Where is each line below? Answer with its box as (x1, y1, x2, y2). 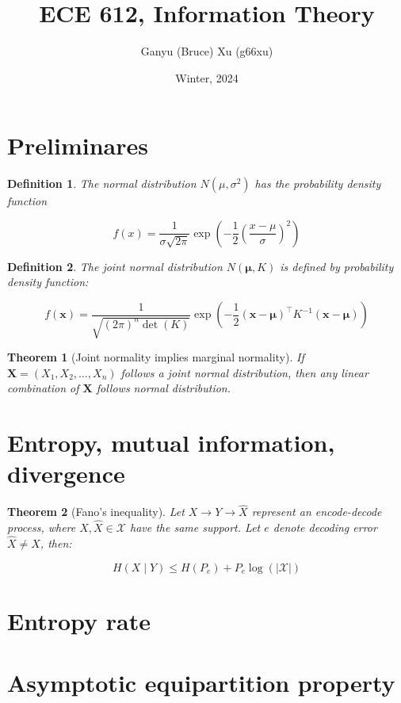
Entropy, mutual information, (7, 426, 335, 458)
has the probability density (254, 175, 381, 192)
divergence (7, 457, 125, 490)
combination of (7, 380, 79, 396)
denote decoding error (273, 519, 377, 536)
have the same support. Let (129, 519, 261, 536)
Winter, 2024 (175, 69, 239, 86)
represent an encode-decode (251, 503, 382, 520)
